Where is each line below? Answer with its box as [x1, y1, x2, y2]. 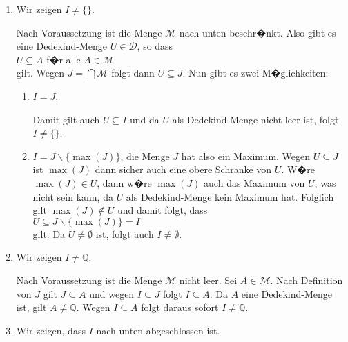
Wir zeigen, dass [16, 323, 86, 337]
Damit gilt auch [32, 112, 100, 126]
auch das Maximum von [204, 175, 305, 190]
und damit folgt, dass [117, 203, 208, 217]
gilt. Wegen [16, 66, 65, 80]
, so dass [137, 39, 173, 53]
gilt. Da [32, 226, 66, 241]
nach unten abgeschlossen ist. [96, 323, 220, 337]
